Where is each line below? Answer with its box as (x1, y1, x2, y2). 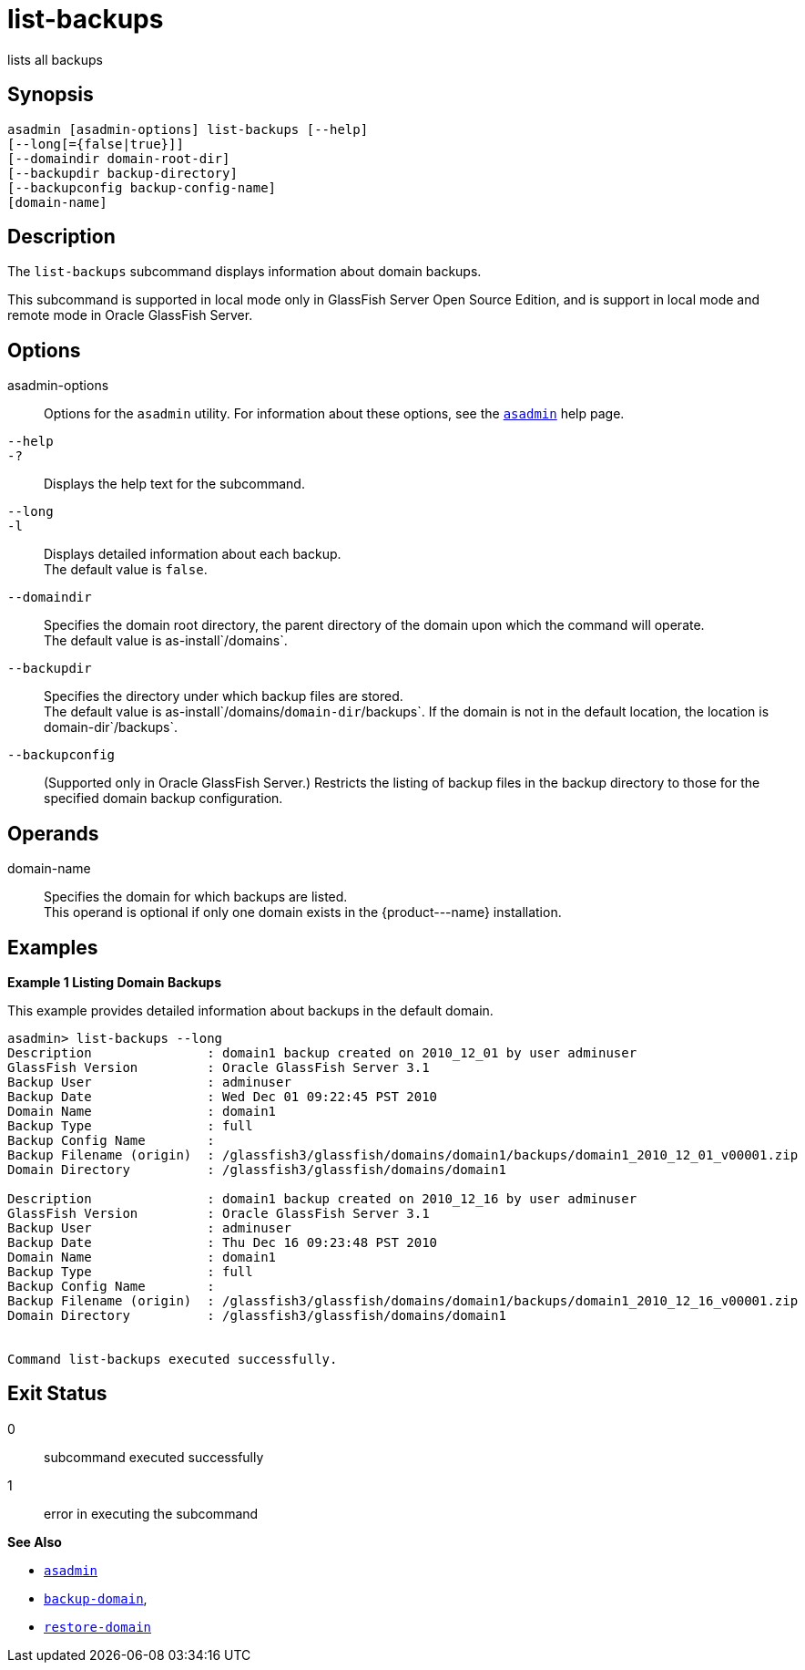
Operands (7, 821, 99, 845)
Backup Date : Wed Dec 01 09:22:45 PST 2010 (7, 1088, 438, 1104)
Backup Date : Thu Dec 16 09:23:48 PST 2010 (7, 1234, 438, 1250)
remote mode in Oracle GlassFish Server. (7, 307, 253, 324)
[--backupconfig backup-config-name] (7, 180, 277, 195)
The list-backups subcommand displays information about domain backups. (7, 263, 482, 280)
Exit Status (7, 1382, 107, 1406)
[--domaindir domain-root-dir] (7, 150, 230, 166)
